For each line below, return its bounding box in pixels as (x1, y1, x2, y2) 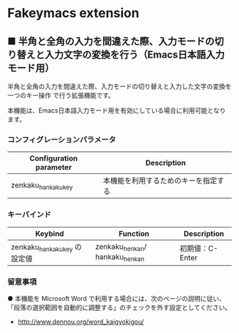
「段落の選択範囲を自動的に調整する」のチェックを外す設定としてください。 (7, 303, 232, 312)
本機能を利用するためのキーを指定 (102, 176, 218, 186)
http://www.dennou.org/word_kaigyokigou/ (17, 317, 144, 326)
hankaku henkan (95, 252, 144, 263)
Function (118, 228, 149, 238)
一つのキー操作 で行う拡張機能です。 (7, 91, 115, 99)
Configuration (29, 153, 78, 163)
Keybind (35, 228, 64, 238)
